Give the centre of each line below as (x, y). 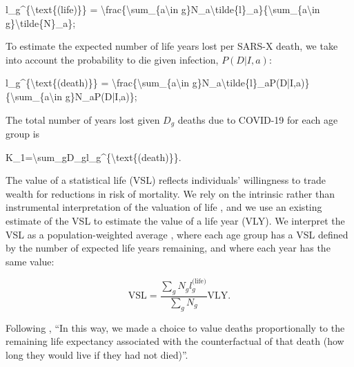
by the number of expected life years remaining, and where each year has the (168, 248)
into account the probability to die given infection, (112, 59)
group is (23, 134)
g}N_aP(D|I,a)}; (101, 96)
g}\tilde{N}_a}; (41, 22)
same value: (30, 261)
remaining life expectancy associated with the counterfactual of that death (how (175, 341)
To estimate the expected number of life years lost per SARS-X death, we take (172, 46)
